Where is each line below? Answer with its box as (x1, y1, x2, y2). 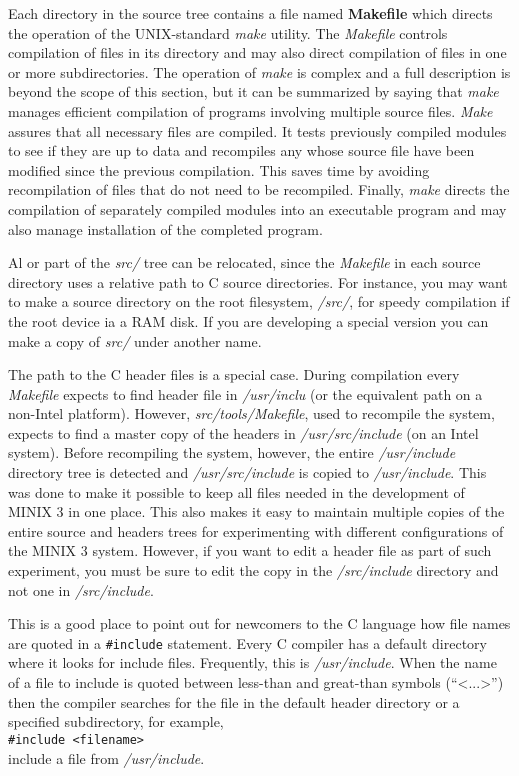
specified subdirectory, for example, (8, 711, 224, 732)
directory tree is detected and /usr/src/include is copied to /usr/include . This (8, 462, 487, 483)
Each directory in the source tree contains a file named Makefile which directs (8, 3, 493, 23)
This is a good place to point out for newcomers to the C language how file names (8, 613, 511, 634)
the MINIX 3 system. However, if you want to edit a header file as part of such (8, 540, 492, 561)
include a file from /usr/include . (8, 747, 205, 768)
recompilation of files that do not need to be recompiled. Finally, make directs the (8, 179, 510, 200)
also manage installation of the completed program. (8, 218, 323, 239)
